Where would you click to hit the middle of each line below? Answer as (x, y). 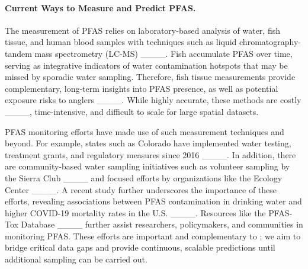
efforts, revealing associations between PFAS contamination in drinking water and (153, 201)
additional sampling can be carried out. (76, 259)
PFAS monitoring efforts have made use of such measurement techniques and (145, 131)
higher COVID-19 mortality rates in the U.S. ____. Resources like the (135, 212)
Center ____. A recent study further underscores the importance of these (141, 189)
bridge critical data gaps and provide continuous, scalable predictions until (140, 247)
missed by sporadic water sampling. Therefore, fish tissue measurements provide (150, 77)
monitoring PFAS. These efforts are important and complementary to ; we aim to (153, 236)
